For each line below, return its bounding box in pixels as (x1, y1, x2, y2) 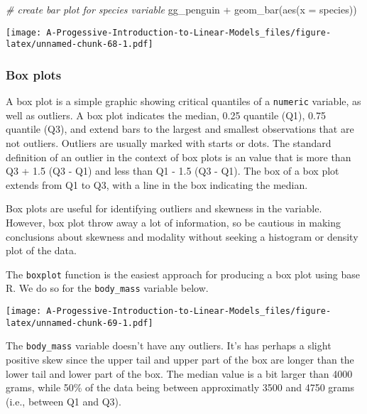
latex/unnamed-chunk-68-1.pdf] (6, 39, 153, 50)
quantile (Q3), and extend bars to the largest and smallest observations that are (6, 121, 354, 136)
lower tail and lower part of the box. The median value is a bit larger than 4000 (6, 366, 353, 381)
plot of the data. (6, 243, 77, 258)
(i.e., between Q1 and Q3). (6, 393, 121, 408)
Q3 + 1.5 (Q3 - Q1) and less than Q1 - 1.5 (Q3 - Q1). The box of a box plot (6, 163, 339, 178)
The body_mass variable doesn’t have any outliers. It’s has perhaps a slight (6, 338, 332, 353)
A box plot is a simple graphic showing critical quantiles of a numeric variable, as (6, 94, 361, 109)
